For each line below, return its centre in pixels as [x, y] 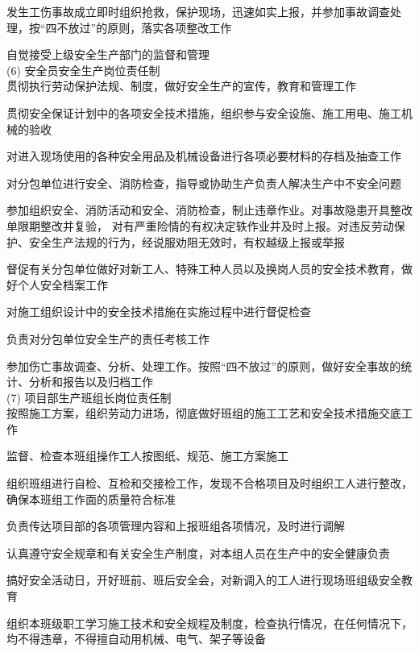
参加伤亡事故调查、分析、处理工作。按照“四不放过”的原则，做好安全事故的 [204, 365]
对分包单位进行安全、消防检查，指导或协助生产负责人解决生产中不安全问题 [204, 183]
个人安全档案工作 [62, 284]
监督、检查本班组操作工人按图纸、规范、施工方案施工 [147, 456]
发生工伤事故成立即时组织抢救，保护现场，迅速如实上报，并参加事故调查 [198, 11]
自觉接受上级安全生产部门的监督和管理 [108, 54]
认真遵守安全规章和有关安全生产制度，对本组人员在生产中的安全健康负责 [198, 552]
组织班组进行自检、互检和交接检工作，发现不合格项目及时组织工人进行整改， [209, 483]
